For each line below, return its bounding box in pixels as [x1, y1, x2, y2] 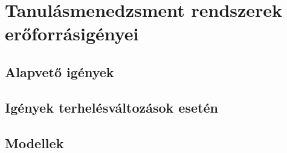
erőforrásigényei [5, 21, 139, 46]
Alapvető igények [5, 62, 114, 81]
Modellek [5, 133, 64, 152]
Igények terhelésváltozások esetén [5, 98, 218, 116]
